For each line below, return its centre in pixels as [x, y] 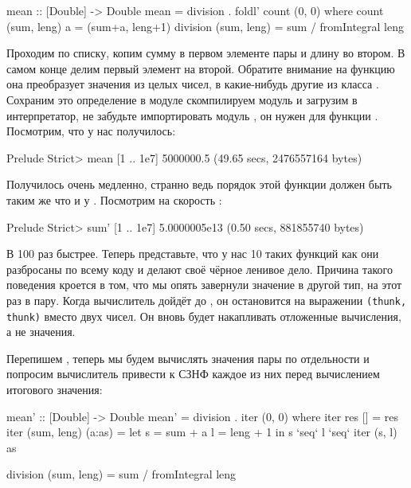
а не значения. [41, 332]
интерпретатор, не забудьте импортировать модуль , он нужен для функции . [192, 115]
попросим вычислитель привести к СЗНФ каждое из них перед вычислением [193, 374]
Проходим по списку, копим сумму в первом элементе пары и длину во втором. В [206, 53]
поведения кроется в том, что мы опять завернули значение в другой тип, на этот [204, 285]
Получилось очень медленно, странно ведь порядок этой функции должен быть [199, 184]
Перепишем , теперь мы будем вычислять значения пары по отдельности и [188, 358]
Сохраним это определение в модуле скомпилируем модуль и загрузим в [182, 99]
